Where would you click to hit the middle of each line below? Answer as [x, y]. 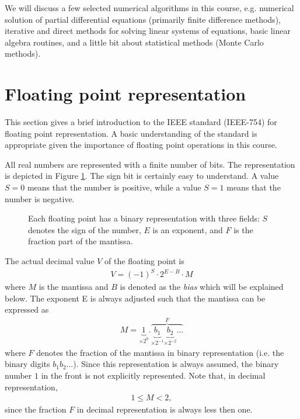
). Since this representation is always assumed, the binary [176, 364]
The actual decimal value [50, 261]
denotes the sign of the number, [85, 229]
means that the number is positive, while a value [114, 187]
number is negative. [40, 198]
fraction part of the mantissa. [81, 241]
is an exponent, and [188, 229]
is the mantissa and [74, 287]
